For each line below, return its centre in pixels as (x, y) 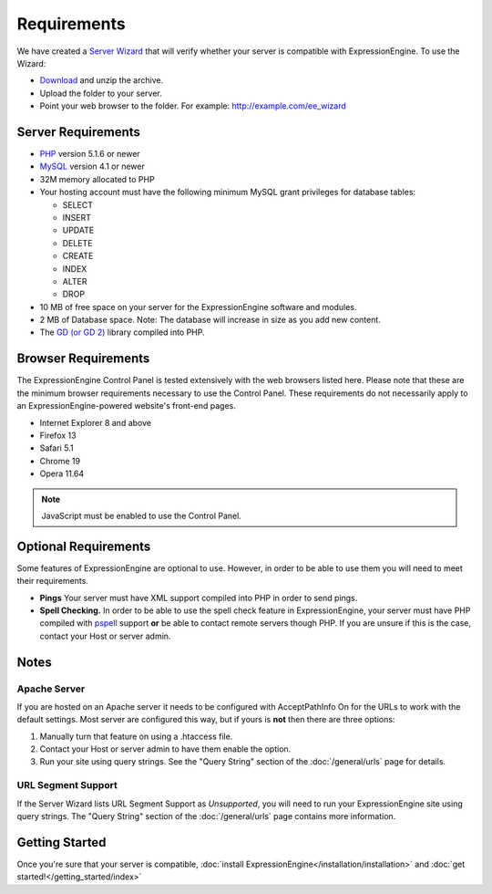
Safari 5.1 (56, 448)
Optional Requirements (84, 546)
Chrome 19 (60, 461)
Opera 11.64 (62, 473)
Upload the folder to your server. (101, 93)
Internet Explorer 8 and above (96, 422)
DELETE (77, 243)
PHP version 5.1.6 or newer (90, 154)
